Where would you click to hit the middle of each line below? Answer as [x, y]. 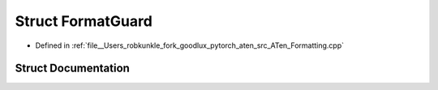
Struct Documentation [72, 69]
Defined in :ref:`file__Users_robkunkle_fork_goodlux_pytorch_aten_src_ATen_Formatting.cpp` [190, 45]
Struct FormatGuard [84, 21]
